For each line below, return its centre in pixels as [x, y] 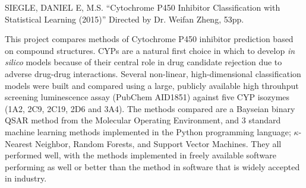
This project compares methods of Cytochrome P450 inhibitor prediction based [149, 39]
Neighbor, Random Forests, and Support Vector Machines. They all [158, 143]
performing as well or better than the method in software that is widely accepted [152, 166]
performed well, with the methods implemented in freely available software [141, 155]
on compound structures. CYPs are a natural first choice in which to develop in [150, 50]
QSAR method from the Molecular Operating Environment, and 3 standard [143, 120]
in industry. [26, 178]
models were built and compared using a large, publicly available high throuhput [152, 85]
